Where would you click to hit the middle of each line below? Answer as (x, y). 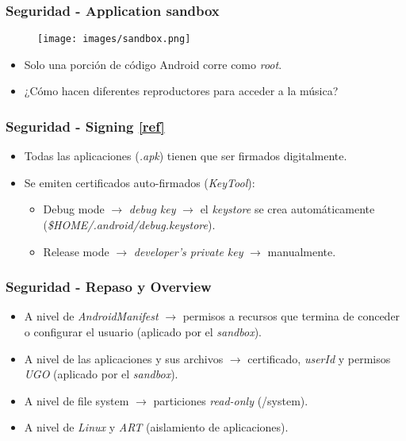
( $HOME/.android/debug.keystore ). (129, 225)
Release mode (76, 251)
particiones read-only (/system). (231, 400)
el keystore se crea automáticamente (287, 209)
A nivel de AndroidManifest (91, 316)
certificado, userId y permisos (319, 358)
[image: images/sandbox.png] (114, 39)
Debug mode (74, 209)
